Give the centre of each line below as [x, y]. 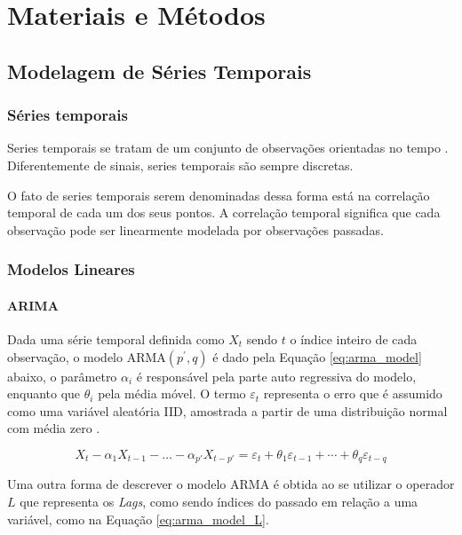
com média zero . [54, 428]
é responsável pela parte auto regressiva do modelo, [276, 376]
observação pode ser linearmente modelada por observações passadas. [195, 229]
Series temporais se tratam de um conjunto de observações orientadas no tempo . [228, 148]
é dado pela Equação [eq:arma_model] [317, 356]
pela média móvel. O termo [172, 393]
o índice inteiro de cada [354, 338]
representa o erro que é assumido [353, 393]
